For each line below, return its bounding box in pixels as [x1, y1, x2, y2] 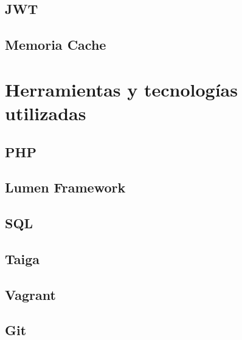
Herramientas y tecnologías [5, 76, 238, 101]
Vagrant [5, 285, 56, 304]
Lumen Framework [5, 178, 126, 197]
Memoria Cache [5, 35, 106, 54]
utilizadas [5, 100, 86, 125]
